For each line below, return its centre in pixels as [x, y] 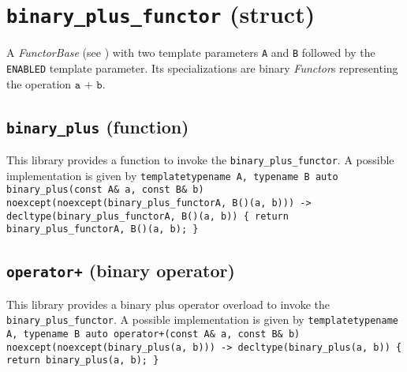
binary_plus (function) [98, 126]
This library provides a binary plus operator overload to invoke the [168, 304]
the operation [39, 83]
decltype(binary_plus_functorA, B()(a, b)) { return [147, 216]
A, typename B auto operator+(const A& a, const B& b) [153, 334]
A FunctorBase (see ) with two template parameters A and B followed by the [191, 53]
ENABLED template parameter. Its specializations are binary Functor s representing [202, 68]
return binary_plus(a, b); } [83, 361]
